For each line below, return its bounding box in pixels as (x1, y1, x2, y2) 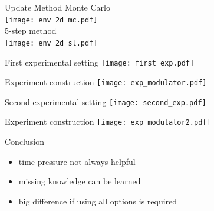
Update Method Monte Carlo (5, 1, 110, 13)
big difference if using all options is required (18, 194, 177, 207)
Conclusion (5, 135, 44, 148)
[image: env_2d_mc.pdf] (5, 15, 98, 24)
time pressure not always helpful (18, 155, 136, 167)
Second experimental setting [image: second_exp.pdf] (5, 95, 206, 108)
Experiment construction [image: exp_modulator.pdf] (5, 76, 207, 88)
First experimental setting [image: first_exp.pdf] (5, 56, 195, 68)
